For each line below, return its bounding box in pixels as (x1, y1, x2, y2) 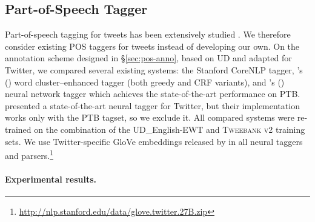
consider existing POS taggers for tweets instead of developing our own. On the (5, 39, 300, 52)
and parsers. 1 (5, 147, 53, 161)
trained (5, 123, 31, 135)
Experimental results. (5, 172, 97, 185)
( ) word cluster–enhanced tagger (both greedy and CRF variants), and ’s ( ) (5, 75, 285, 88)
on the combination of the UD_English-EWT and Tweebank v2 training (34, 123, 305, 135)
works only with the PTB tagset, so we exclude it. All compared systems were (5, 111, 295, 124)
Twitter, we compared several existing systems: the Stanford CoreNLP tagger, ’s (5, 63, 303, 76)
